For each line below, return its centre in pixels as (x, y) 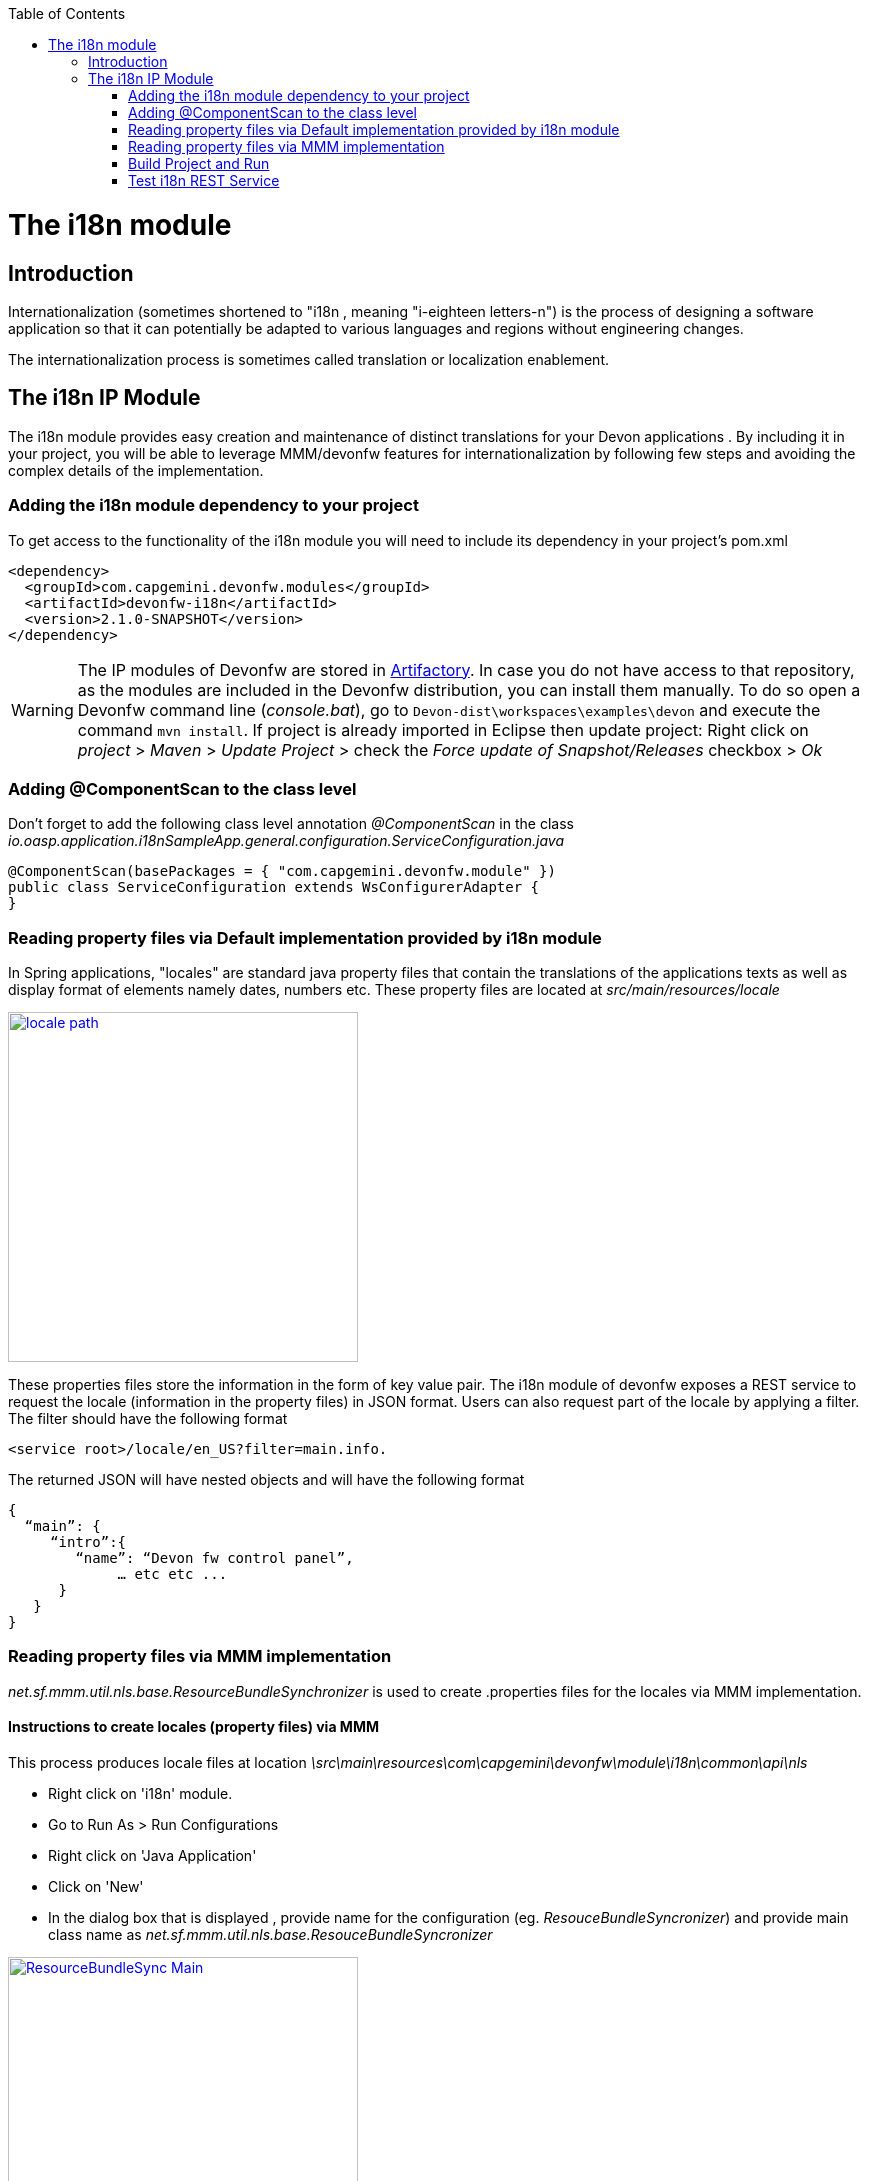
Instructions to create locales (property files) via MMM (193, 1727)
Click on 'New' (96, 1886)
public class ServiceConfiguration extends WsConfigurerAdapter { (274, 887)
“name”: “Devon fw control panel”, (214, 1558)
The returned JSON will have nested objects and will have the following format (266, 1480)
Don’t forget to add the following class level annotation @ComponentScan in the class (291, 824)
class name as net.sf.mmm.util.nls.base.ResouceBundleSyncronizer (270, 1934)
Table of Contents (67, 13)
